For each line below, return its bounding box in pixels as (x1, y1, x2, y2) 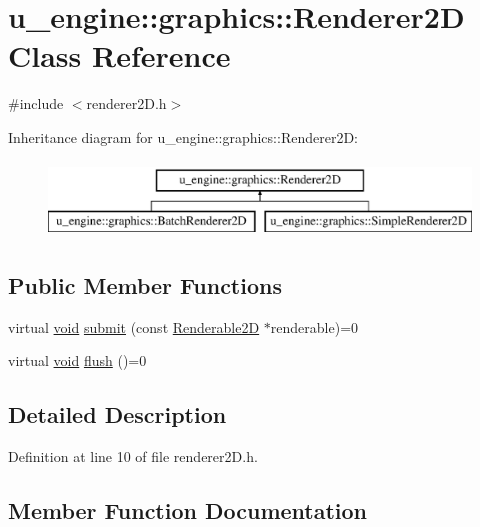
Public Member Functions (8, 270, 282, 301)
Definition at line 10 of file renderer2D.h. (8, 446, 258, 467)
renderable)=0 (270, 316, 359, 337)
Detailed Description (8, 399, 227, 430)
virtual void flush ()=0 (8, 350, 147, 371)
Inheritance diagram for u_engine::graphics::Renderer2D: (8, 126, 358, 147)
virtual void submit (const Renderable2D (8, 316, 260, 337)
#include (8, 93, 64, 114)
